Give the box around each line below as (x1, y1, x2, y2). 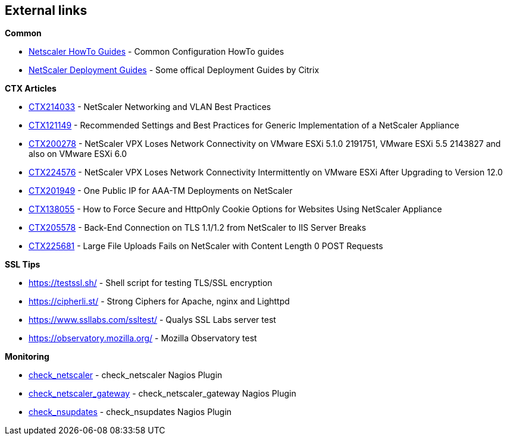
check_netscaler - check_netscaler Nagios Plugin (29, 370, 223, 381)
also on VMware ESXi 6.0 (29, 149, 127, 159)
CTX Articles (5, 83, 57, 94)
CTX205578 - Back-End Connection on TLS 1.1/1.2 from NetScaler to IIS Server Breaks (29, 222, 367, 233)
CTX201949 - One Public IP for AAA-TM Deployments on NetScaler (29, 186, 293, 196)
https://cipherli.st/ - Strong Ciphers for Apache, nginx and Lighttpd (29, 296, 290, 307)
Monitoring (5, 351, 49, 362)
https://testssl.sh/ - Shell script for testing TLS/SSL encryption (29, 278, 273, 288)
